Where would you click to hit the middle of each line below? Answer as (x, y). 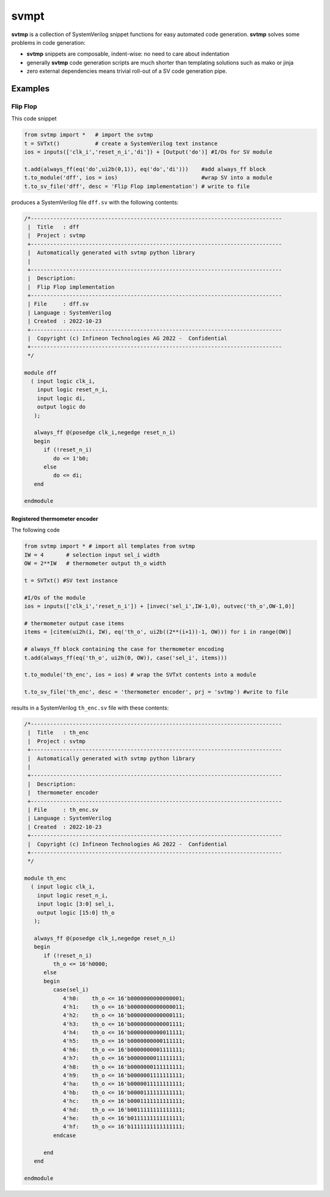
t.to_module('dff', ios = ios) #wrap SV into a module (148, 178)
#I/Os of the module (55, 598)
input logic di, (61, 398)
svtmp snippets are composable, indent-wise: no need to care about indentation (128, 54)
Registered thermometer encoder (55, 519)
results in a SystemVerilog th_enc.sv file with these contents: (90, 708)
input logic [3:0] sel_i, (76, 904)
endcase (64, 1135)
